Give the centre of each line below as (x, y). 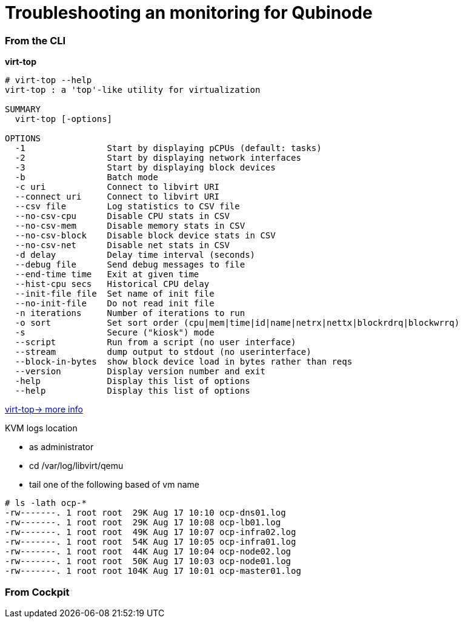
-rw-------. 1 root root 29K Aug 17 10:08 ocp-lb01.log (143, 523)
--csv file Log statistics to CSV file (127, 207)
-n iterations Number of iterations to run (130, 313)
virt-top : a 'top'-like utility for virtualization (133, 90)
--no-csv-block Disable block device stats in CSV (145, 236)
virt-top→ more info (44, 409)
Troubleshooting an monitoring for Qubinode (189, 13)
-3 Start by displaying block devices (145, 168)
